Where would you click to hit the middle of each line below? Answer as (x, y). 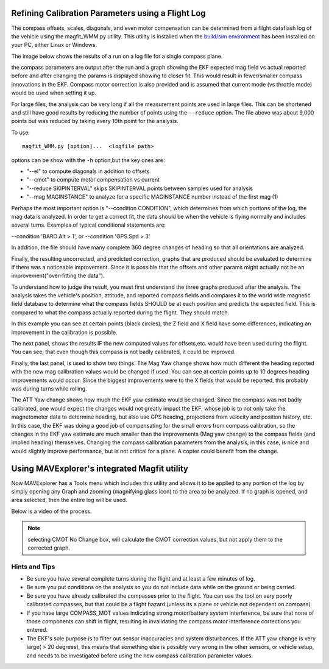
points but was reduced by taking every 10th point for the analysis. (95, 121)
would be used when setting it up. (54, 93)
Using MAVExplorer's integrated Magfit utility (100, 468)
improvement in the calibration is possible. (64, 332)
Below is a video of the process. (51, 511)
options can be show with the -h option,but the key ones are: (88, 160)
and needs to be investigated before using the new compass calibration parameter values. (140, 656)
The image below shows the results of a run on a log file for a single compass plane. (117, 56)
